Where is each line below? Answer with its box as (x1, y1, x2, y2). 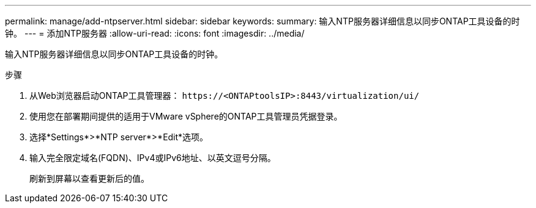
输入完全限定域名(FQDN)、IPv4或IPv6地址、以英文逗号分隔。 (29, 152, 276, 163)
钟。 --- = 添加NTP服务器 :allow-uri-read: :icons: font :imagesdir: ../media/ (5, 28, 305, 38)
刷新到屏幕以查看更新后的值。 (29, 173, 149, 184)
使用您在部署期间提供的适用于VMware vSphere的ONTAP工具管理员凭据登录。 (29, 111, 343, 121)
